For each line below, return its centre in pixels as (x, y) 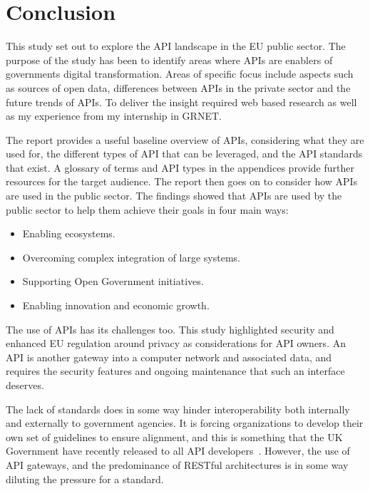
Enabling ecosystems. (69, 233)
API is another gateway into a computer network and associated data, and (169, 357)
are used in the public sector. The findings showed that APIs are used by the (174, 196)
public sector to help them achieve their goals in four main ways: (147, 209)
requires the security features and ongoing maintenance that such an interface (175, 371)
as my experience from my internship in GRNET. (114, 116)
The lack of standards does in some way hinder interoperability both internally (178, 409)
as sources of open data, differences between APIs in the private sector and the (178, 87)
